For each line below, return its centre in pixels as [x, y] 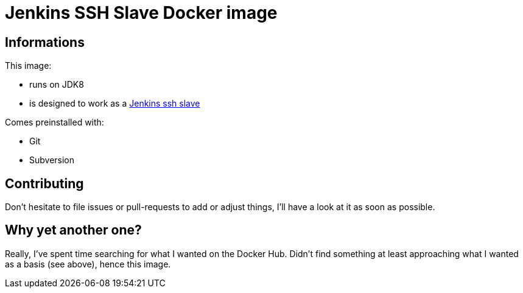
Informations [45, 42]
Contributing [44, 183]
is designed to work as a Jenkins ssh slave [115, 104]
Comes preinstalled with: [54, 122]
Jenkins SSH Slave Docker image [141, 13]
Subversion [52, 160]
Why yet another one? [73, 230]
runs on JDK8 [57, 85]
